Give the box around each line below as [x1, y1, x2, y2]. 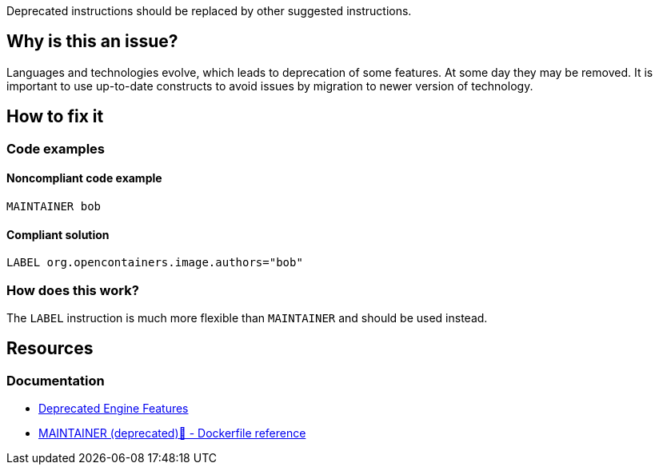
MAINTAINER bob [6, 199, 102, 213]
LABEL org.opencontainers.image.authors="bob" [6, 256, 303, 269]
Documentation [6, 372, 105, 389]
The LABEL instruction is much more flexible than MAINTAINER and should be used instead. [6, 310, 488, 325]
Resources [6, 338, 94, 359]
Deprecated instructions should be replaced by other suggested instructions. [6, 4, 412, 18]
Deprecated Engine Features [38, 401, 189, 416]
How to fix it [6, 106, 104, 127]
